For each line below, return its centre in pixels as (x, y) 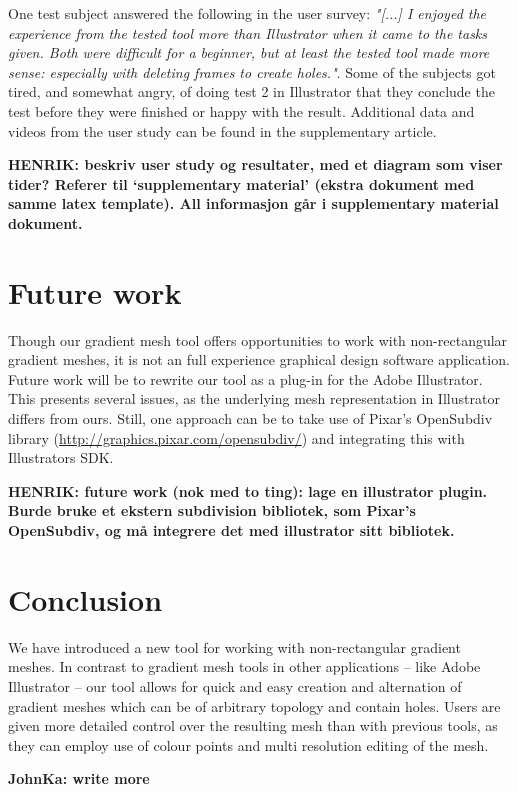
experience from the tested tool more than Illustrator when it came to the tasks (248, 32)
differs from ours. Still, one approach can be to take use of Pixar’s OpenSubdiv (250, 418)
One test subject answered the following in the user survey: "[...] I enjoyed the (247, 13)
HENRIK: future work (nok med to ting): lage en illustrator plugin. (248, 490)
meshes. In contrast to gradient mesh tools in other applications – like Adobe (244, 666)
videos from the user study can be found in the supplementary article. (222, 130)
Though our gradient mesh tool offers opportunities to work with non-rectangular (258, 339)
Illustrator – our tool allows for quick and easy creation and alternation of (235, 685)
